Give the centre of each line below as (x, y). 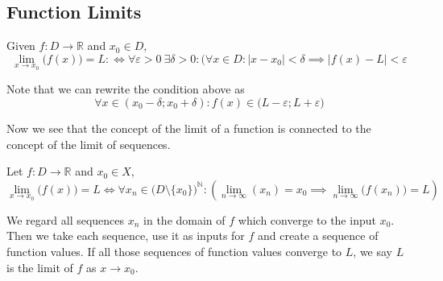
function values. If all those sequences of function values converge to (174, 251)
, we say (373, 251)
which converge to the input (307, 219)
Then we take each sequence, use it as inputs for (126, 236)
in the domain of (184, 219)
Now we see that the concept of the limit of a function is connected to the (189, 128)
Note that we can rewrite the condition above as (126, 89)
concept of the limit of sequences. (89, 144)
